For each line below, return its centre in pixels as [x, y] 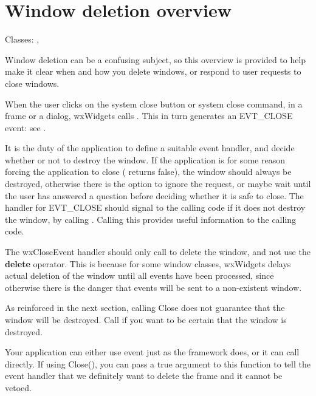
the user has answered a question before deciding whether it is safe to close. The [154, 195]
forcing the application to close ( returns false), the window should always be [148, 172]
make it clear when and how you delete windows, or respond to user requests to [153, 71]
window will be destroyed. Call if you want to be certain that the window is [146, 319]
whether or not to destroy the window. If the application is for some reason [145, 159]
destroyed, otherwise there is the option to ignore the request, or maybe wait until [158, 184]
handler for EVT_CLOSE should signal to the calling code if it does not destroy [155, 207]
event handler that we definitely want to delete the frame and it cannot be [144, 376]
